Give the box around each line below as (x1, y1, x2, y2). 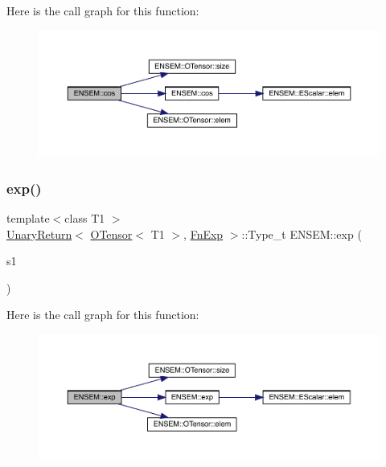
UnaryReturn (6, 225, 72, 242)
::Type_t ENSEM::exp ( (241, 225, 362, 242)
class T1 (64, 210, 105, 227)
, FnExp (183, 225, 224, 242)
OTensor (90, 225, 133, 242)
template (6, 210, 50, 227)
